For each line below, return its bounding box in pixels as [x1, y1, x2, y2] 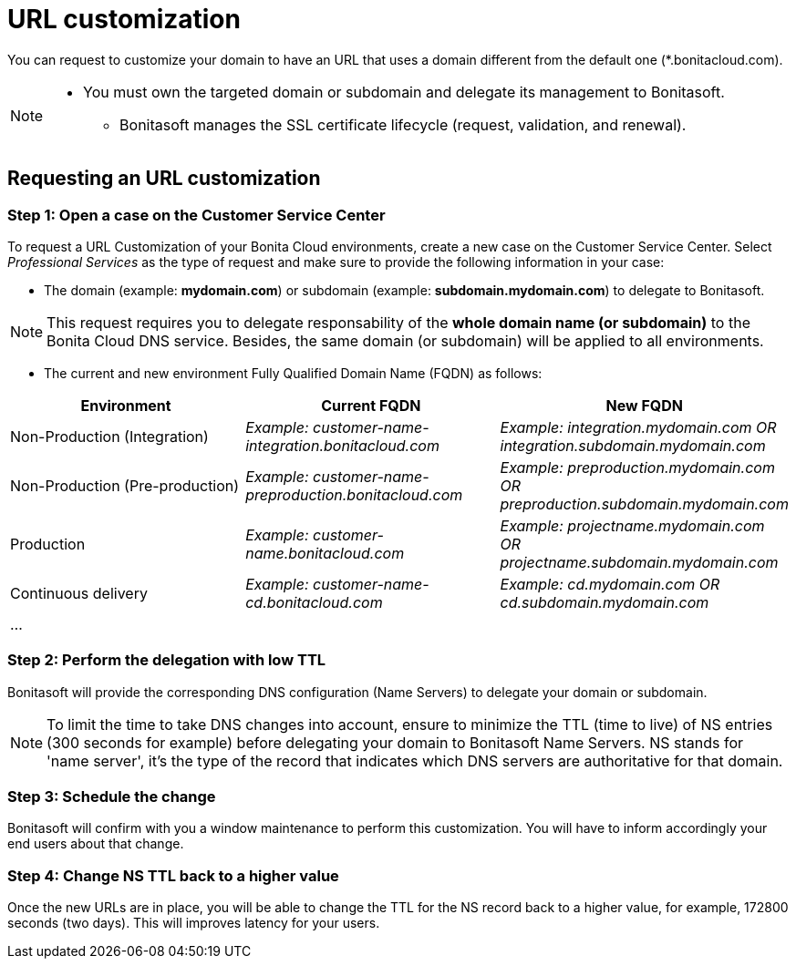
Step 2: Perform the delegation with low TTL [7, 651, 326, 670]
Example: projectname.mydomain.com [500, 516, 765, 535]
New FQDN [605, 396, 683, 415]
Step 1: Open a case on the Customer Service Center [7, 205, 386, 224]
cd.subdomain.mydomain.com [500, 592, 709, 611]
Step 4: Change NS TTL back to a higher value [7, 866, 339, 885]
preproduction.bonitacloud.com [245, 485, 463, 504]
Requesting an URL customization [7, 167, 321, 190]
